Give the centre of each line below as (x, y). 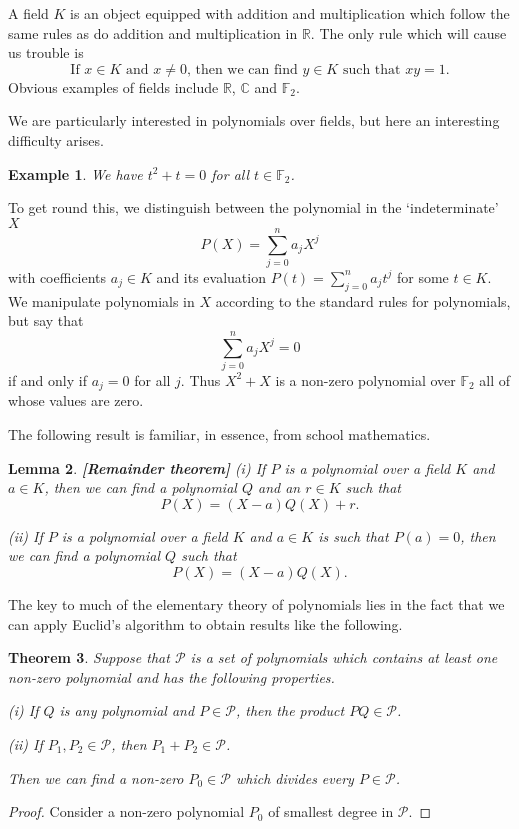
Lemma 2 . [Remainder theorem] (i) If (137, 467)
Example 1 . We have (75, 173)
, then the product (290, 710)
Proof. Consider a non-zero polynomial (126, 811)
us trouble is (46, 52)
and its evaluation (211, 276)
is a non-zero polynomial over (365, 379)
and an (279, 487)
